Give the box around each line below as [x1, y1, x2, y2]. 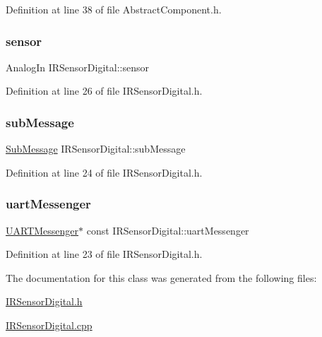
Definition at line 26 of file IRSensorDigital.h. [6, 83, 203, 98]
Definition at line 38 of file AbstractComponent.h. [6, 2, 222, 16]
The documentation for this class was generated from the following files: [6, 270, 317, 285]
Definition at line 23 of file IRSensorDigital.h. [6, 247, 203, 261]
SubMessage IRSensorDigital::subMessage [6, 141, 186, 156]
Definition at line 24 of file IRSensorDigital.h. [6, 165, 203, 179]
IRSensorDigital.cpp [6, 318, 93, 332]
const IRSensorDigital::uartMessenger [86, 223, 249, 237]
